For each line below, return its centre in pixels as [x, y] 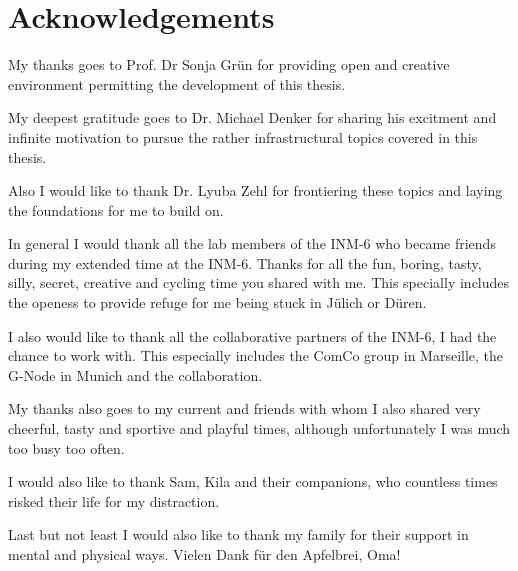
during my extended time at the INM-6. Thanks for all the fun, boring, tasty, [245, 262]
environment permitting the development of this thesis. [177, 83]
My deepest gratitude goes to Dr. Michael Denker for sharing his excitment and [252, 117]
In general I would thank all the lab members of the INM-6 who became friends [252, 243]
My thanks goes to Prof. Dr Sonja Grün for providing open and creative [229, 64]
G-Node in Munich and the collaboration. [135, 374]
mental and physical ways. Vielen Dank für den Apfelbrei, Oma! [204, 554]
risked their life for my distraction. [114, 500]
